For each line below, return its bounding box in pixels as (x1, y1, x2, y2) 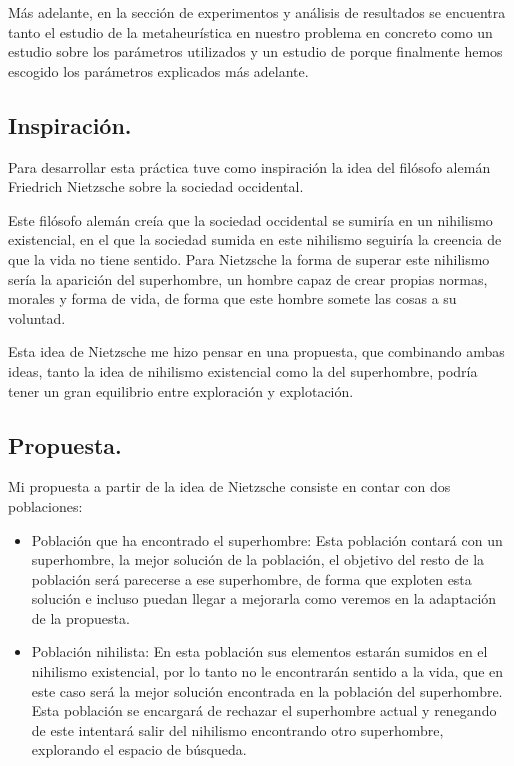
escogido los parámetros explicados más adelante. (8, 60, 309, 81)
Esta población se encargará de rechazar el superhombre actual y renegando (31, 700, 497, 721)
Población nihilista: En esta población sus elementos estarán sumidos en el (31, 641, 488, 662)
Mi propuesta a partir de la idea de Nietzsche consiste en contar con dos (8, 476, 451, 497)
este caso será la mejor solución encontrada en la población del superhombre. (31, 680, 503, 701)
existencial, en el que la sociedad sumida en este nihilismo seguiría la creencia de (8, 229, 502, 250)
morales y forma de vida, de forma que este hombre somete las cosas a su (8, 288, 457, 309)
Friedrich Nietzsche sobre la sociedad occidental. (8, 176, 304, 197)
